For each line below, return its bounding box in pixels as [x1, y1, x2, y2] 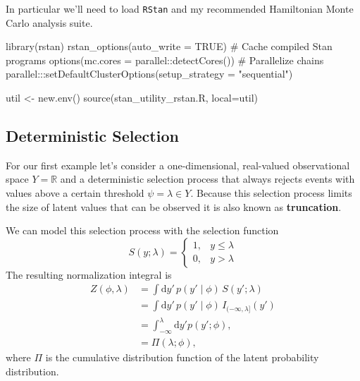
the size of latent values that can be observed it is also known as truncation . [6, 199, 342, 214]
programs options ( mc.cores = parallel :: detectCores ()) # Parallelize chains [6, 52, 324, 67]
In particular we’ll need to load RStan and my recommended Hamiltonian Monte [6, 1, 354, 16]
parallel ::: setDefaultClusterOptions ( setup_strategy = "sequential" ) [6, 66, 293, 81]
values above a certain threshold [6, 186, 144, 200]
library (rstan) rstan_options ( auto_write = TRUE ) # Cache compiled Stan [6, 39, 333, 54]
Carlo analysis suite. [6, 15, 93, 30]
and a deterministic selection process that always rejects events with [60, 171, 355, 186]
